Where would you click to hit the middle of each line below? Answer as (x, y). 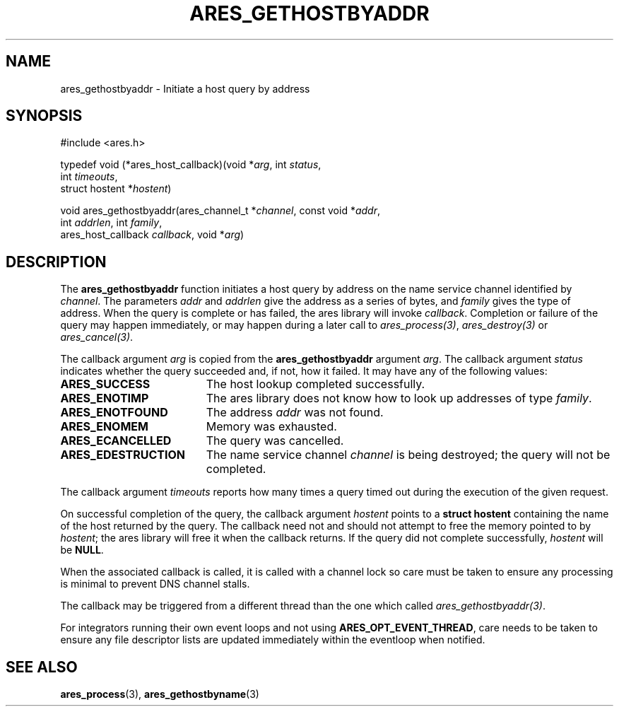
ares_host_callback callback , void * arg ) (152, 235)
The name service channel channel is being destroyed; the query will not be (408, 455)
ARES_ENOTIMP (105, 398)
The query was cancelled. (275, 441)
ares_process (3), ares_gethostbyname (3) (160, 694)
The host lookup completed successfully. (316, 384)
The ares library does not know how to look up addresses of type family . (399, 398)
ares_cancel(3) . (97, 337)
